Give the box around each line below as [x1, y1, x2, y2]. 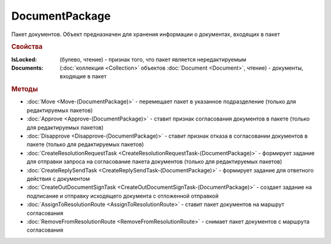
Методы [11, 85, 38, 94]
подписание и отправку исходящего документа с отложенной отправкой [26, 192, 219, 199]
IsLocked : [11, 56, 37, 63]
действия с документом [26, 175, 90, 182]
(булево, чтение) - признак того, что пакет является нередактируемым [59, 56, 246, 63]
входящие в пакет [59, 73, 107, 80]
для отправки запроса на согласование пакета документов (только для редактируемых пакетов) [26, 158, 283, 165]
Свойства [11, 43, 43, 51]
